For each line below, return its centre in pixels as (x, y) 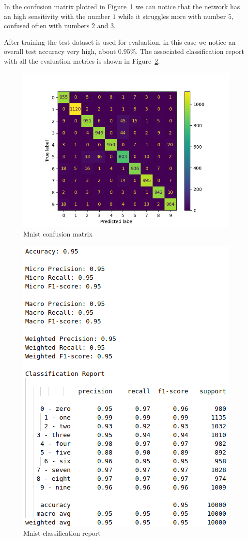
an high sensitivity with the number (57, 16)
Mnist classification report (62, 533)
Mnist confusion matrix (58, 234)
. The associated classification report (190, 51)
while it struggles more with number (172, 16)
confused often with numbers (47, 25)
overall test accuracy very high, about (60, 51)
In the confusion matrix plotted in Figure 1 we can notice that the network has (122, 6)
